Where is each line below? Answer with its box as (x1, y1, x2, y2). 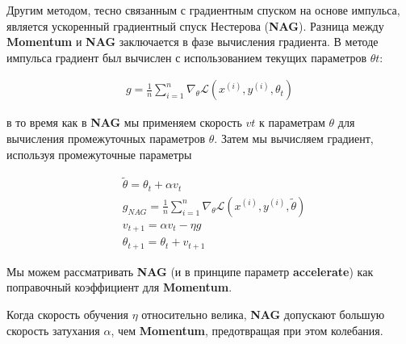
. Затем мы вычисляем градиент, (214, 130, 374, 146)
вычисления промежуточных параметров (6, 130, 206, 146)
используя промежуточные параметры (6, 145, 192, 162)
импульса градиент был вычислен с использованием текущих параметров (6, 48, 367, 65)
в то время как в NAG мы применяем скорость (6, 114, 242, 131)
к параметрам (259, 114, 325, 131)
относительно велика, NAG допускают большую (141, 306, 385, 323)
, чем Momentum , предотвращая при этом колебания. (111, 321, 383, 338)
